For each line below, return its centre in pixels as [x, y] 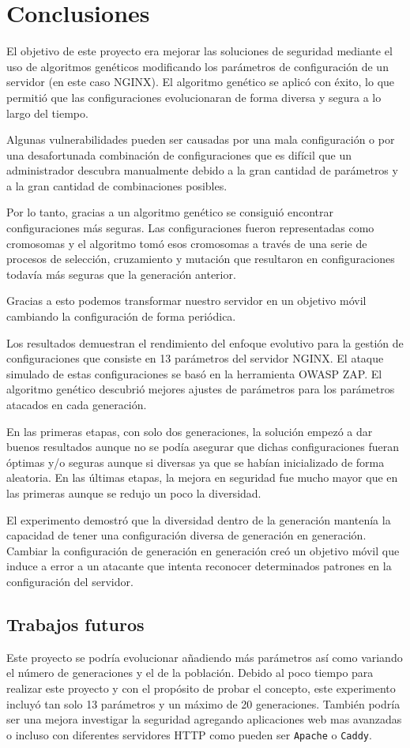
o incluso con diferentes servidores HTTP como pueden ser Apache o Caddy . [189, 734]
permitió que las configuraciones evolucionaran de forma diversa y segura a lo [194, 97]
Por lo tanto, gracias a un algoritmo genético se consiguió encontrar [170, 212]
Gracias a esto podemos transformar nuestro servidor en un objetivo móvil [186, 301]
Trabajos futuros [75, 624]
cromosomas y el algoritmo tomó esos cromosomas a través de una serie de [187, 243]
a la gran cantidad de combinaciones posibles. [117, 185]
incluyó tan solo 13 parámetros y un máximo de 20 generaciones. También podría [203, 703]
